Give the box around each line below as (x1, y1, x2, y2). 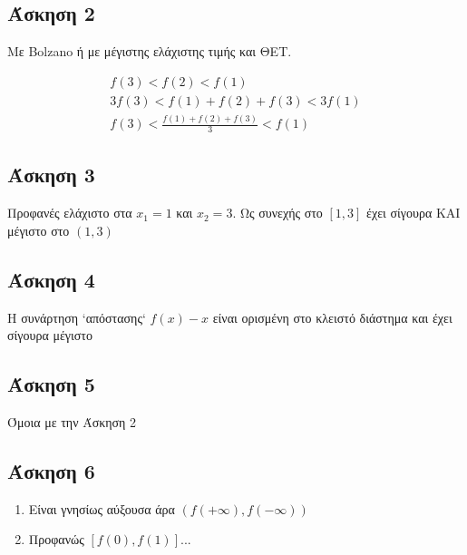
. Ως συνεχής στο (232, 203, 323, 222)
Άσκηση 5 (7, 370, 95, 398)
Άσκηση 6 (7, 457, 95, 484)
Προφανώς (28, 530, 84, 549)
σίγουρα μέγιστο (7, 326, 92, 345)
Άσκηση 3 (7, 161, 95, 189)
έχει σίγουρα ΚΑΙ (366, 203, 461, 222)
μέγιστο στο (7, 220, 70, 239)
